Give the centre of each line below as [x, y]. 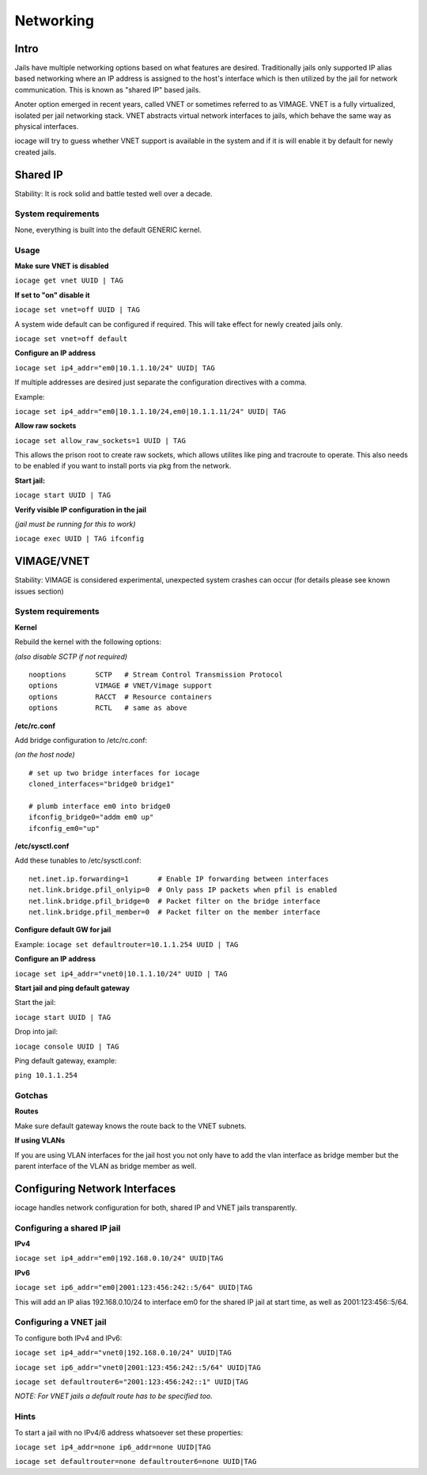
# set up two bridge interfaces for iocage [114, 773]
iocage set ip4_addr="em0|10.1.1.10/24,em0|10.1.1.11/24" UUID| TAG [150, 411]
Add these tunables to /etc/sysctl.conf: [78, 861]
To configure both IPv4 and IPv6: [68, 1338]
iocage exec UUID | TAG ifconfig [79, 539]
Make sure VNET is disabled [62, 266]
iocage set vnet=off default [71, 339]
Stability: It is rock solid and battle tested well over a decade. [113, 193]
